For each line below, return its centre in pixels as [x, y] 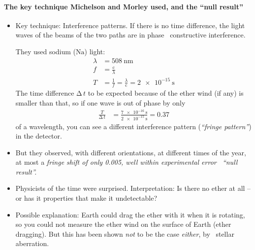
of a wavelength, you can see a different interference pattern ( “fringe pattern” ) [133, 126]
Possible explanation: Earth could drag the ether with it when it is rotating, [130, 214]
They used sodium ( [46, 51]
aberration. [32, 243]
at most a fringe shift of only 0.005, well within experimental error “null [127, 162]
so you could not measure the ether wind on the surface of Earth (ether [123, 224]
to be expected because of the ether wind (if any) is [166, 93]
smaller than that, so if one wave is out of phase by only [100, 102]
